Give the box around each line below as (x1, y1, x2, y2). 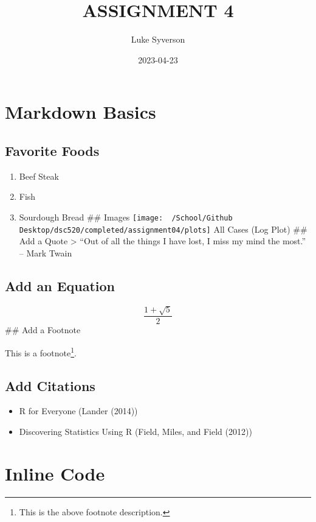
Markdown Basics (5, 99, 156, 124)
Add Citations (5, 376, 95, 395)
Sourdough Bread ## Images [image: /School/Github (19, 210, 233, 223)
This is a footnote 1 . (5, 345, 77, 359)
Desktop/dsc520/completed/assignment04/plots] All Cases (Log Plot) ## (19, 222, 307, 235)
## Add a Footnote (5, 323, 81, 336)
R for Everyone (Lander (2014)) (19, 404, 138, 417)
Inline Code (5, 460, 105, 485)
